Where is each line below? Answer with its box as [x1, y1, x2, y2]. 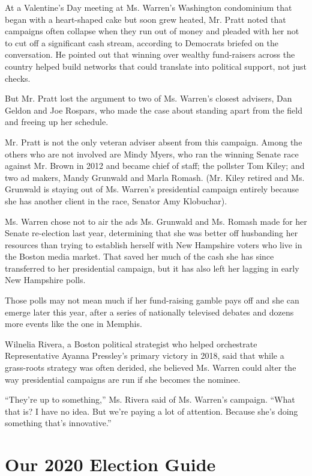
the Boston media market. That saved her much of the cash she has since [5, 250, 274, 263]
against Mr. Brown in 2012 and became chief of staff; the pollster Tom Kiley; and [5, 159, 305, 172]
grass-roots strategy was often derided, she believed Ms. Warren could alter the [5, 361, 296, 374]
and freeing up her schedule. [5, 115, 109, 128]
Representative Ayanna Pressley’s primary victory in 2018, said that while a [5, 349, 284, 362]
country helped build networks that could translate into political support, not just [5, 59, 307, 72]
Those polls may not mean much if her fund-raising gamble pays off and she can [5, 294, 299, 307]
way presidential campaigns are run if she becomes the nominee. [5, 373, 241, 385]
